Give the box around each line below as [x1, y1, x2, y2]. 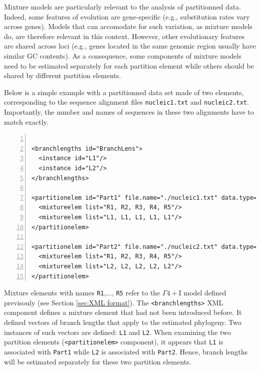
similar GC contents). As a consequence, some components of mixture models [4, 50, 241, 61]
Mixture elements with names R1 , [4, 287, 106, 298]
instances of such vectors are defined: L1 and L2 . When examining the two [4, 326, 231, 337]
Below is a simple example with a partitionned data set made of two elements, [4, 87, 244, 97]
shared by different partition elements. [4, 70, 121, 81]
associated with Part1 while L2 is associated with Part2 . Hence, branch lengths [4, 346, 247, 356]
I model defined [178, 287, 226, 298]
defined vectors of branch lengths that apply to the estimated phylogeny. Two [4, 317, 241, 327]
